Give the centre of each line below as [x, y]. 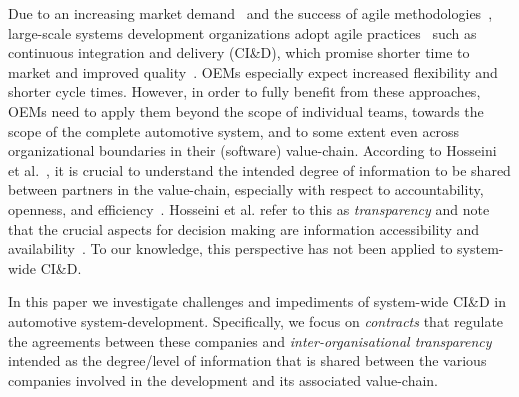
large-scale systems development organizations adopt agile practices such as [242, 32]
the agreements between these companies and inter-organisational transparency [250, 340]
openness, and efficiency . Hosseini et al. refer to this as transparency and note [249, 208]
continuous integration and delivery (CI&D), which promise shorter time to [239, 52]
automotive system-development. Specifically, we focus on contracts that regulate [256, 320]
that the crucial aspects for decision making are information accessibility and [244, 228]
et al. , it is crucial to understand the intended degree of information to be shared [259, 169]
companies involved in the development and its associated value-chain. [223, 379]
